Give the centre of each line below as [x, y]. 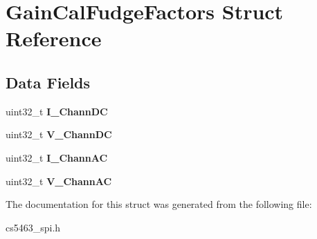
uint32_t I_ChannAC [57, 157]
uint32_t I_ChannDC [57, 111]
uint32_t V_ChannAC [59, 181]
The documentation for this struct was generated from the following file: [159, 204]
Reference [54, 38]
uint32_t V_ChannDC [59, 134]
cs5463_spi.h [33, 227]
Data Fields [48, 82]
